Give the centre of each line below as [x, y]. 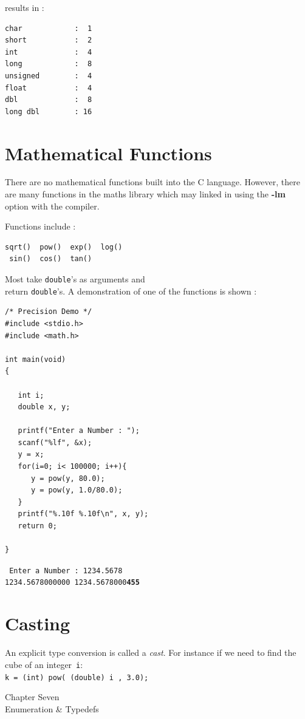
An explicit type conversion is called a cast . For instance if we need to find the [151, 653]
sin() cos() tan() [51, 259]
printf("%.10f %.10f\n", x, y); [83, 514]
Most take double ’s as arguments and [75, 279]
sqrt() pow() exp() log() [64, 247]
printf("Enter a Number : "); [79, 431]
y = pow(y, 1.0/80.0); [77, 490]
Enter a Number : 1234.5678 [66, 571]
